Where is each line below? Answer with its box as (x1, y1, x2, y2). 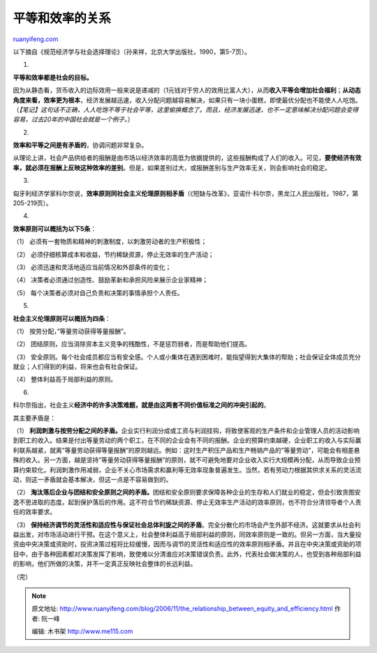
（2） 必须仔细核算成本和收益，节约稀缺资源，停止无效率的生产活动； (13, 250, 214, 258)
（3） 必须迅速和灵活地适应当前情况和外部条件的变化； (13, 262, 172, 271)
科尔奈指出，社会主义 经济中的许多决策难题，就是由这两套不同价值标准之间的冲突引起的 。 (13, 401, 270, 410)
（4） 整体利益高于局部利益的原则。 (13, 375, 117, 384)
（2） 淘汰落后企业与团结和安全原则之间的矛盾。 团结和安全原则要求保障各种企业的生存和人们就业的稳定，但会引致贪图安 (13, 488, 361, 497)
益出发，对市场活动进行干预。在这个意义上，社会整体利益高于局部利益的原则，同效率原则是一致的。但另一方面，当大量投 (13, 530, 362, 539)
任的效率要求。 (13, 508, 56, 516)
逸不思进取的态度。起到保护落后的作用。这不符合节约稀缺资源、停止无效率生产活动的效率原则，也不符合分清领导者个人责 (13, 497, 362, 506)
